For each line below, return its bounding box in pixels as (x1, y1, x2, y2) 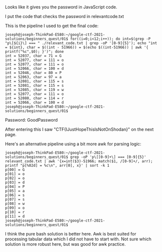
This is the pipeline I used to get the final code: (5, 23, 98, 29)
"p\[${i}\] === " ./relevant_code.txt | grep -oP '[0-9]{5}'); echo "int (5, 41, 158, 46)
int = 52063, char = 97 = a (5, 75, 62, 79)
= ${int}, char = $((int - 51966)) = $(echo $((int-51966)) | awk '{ (5, 45, 149, 50)
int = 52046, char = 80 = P (5, 70, 62, 75)
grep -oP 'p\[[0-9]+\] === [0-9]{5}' (70, 155, 146, 159)
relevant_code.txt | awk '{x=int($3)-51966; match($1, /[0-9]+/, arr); (5, 159, 153, 164)
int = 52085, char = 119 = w (5, 87, 64, 92)
